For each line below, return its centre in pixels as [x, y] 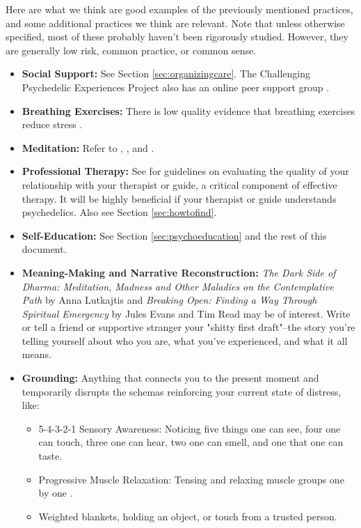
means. [37, 354]
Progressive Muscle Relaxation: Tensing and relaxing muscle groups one [191, 479]
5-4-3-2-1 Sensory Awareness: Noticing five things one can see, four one [190, 428]
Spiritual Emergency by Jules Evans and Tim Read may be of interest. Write [186, 313]
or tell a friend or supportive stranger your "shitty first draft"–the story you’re [188, 327]
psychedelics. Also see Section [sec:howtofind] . [119, 212]
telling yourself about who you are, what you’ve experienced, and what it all [185, 340]
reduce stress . [52, 124]
